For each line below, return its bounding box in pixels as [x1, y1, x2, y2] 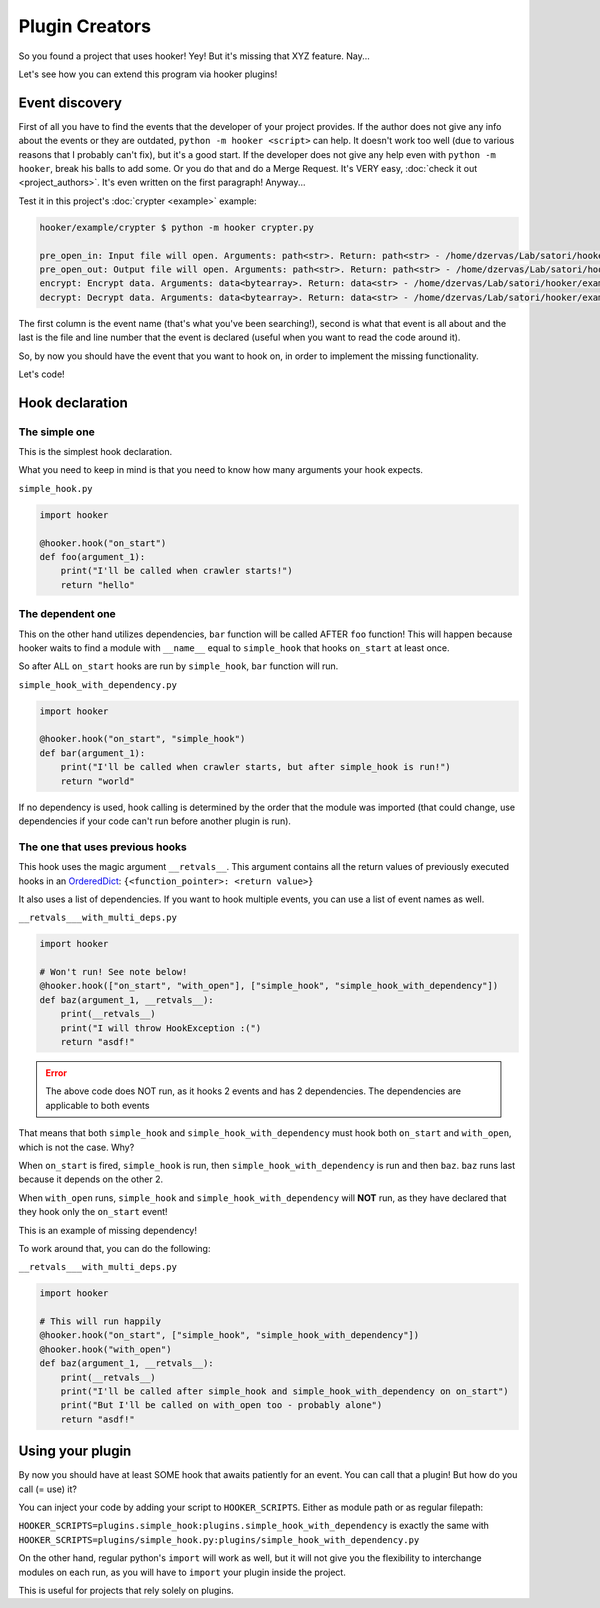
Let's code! [18, 368, 65, 380]
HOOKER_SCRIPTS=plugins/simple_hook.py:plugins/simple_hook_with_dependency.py [18, 1534, 420, 1545]
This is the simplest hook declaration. [18, 446, 173, 458]
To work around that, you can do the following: [18, 1242, 211, 1254]
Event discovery [18, 94, 123, 111]
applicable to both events [45, 1099, 150, 1111]
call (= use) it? [18, 1483, 77, 1495]
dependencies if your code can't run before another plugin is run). [18, 815, 292, 827]
